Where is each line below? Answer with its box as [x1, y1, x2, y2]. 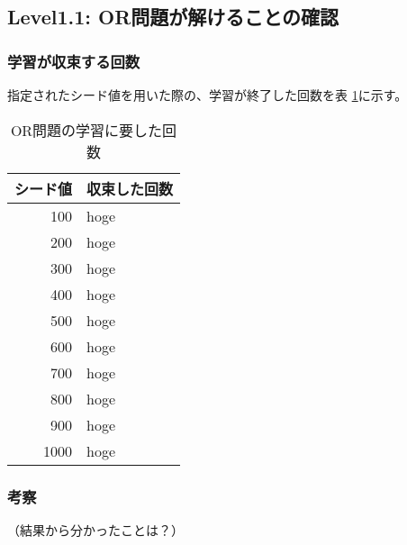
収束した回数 [86, 177, 174, 199]
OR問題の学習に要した [10, 119, 163, 141]
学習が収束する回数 [7, 50, 140, 72]
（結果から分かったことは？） [7, 520, 184, 539]
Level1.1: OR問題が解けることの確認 [7, 3, 339, 31]
